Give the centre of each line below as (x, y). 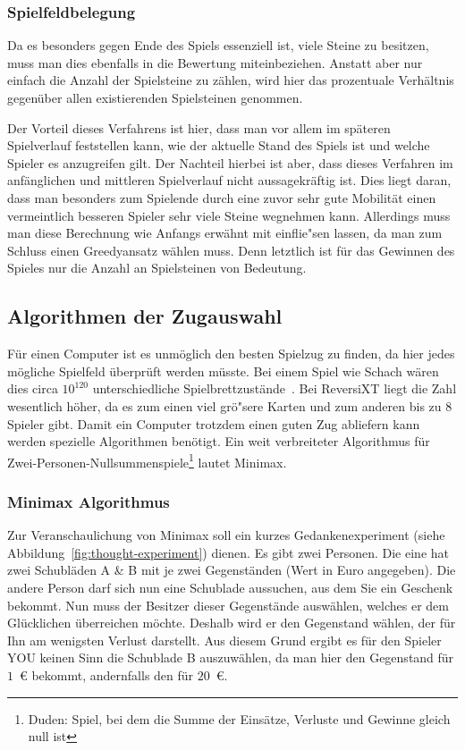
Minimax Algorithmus (89, 501)
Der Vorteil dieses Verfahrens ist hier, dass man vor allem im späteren (199, 127)
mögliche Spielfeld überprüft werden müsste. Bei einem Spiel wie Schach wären (223, 371)
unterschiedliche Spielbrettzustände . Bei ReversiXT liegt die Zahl (275, 388)
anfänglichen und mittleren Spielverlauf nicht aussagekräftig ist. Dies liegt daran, (229, 180)
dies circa (33, 388)
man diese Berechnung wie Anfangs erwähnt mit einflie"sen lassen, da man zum (225, 233)
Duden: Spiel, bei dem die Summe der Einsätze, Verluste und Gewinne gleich (239, 718)
